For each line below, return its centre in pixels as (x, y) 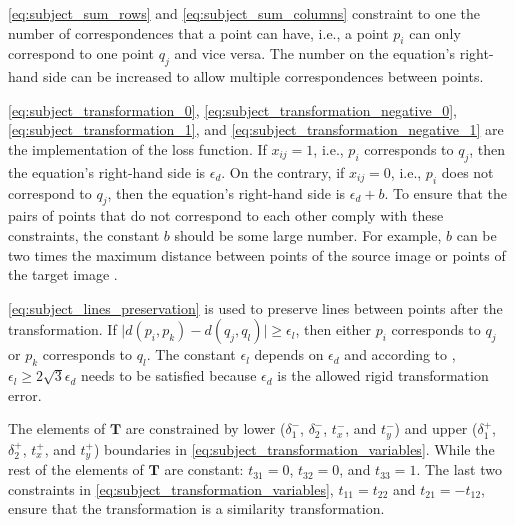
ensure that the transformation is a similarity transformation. (196, 508)
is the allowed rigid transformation (383, 375)
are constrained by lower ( (205, 428)
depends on (289, 354)
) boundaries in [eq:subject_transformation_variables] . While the (294, 448)
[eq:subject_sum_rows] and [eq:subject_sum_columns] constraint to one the (244, 13)
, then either (333, 329)
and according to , (400, 354)
